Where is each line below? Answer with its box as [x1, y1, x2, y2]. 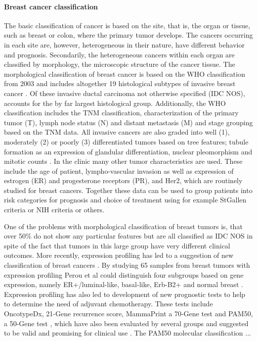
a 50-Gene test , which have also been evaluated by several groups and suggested [4, 318, 249, 328]
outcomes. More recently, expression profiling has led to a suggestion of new [4, 250, 234, 260]
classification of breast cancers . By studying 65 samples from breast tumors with [4, 260, 250, 270]
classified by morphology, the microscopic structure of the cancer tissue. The [4, 59, 235, 69]
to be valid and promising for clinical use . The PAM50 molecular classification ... [4, 328, 251, 338]
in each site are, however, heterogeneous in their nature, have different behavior [4, 39, 245, 49]
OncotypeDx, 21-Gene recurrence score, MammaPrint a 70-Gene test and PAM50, [4, 308, 253, 319]
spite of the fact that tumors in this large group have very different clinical [4, 240, 230, 250]
